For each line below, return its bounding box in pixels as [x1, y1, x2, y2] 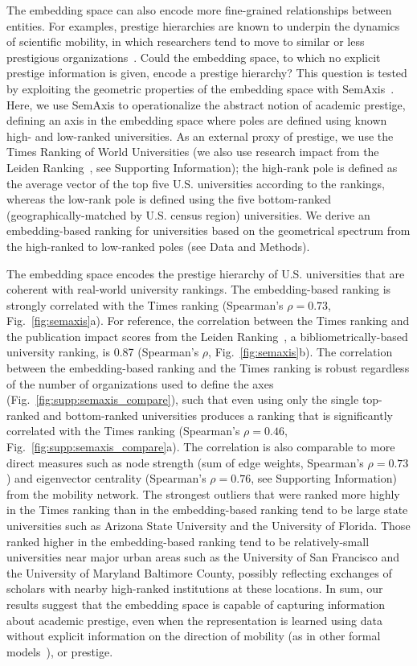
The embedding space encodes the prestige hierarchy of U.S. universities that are [6, 265, 405, 282]
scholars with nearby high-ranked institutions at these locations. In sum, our [6, 580, 383, 597]
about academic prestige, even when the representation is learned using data [6, 611, 382, 628]
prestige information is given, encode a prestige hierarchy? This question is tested [6, 64, 407, 81]
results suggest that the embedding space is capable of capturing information [6, 595, 386, 612]
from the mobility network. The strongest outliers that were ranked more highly [6, 485, 400, 502]
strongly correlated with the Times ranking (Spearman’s [6, 296, 284, 313]
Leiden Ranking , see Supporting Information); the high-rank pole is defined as [6, 158, 398, 175]
